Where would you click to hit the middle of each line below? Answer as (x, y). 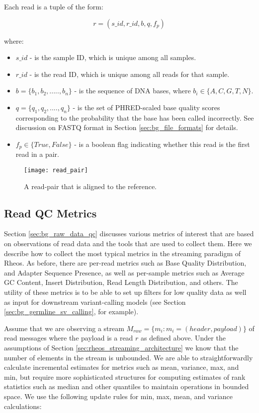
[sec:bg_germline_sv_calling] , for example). (71, 311)
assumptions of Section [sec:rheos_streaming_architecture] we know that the (121, 347)
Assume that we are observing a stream (64, 328)
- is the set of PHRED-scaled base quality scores (146, 107)
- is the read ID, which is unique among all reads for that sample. (129, 74)
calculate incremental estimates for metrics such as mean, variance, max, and (122, 367)
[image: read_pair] (56, 170)
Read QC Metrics (50, 213)
